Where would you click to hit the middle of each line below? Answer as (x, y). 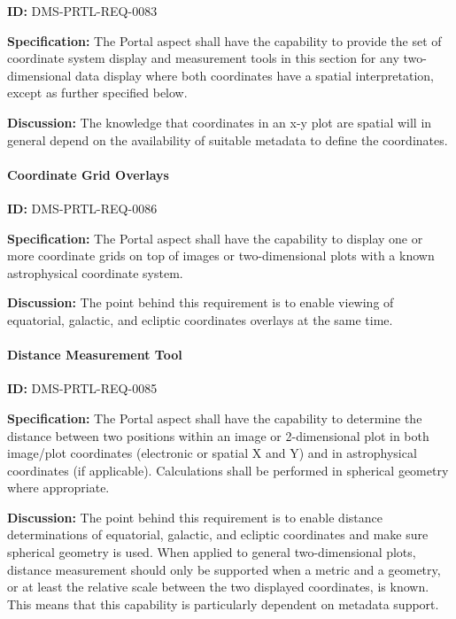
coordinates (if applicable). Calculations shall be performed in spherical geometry (228, 470)
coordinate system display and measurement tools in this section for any (203, 58)
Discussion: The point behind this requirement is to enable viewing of (201, 302)
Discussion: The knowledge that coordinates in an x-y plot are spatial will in (220, 122)
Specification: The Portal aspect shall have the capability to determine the (215, 418)
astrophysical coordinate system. (95, 272)
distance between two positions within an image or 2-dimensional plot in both (218, 435)
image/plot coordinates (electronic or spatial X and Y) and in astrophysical (212, 453)
